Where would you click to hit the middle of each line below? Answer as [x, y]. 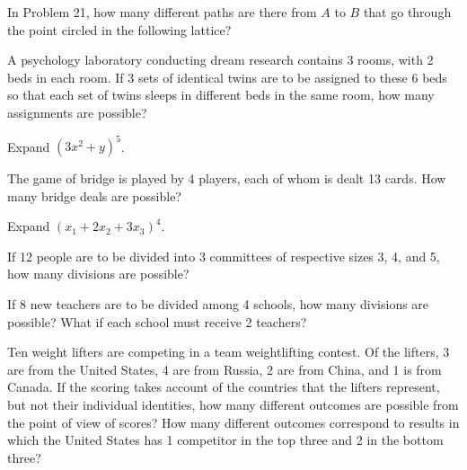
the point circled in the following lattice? [119, 29]
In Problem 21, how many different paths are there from [162, 12]
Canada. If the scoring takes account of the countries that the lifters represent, [224, 387]
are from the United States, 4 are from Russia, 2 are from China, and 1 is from [225, 369]
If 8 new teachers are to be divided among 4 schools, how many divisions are [218, 304]
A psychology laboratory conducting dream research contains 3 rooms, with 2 [220, 60]
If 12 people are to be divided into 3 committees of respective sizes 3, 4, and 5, [224, 256]
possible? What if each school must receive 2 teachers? [157, 321]
